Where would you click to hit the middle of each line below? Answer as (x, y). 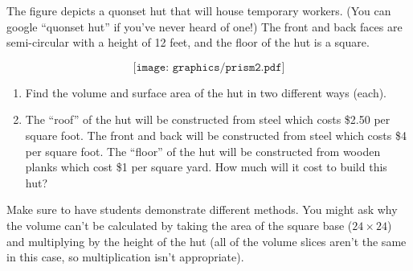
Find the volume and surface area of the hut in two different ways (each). (206, 92)
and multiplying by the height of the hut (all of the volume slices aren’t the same (206, 241)
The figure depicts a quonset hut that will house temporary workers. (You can (199, 10)
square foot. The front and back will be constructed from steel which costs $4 (216, 135)
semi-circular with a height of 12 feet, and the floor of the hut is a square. (188, 42)
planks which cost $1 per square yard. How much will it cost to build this (206, 167)
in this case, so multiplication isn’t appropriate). (125, 257)
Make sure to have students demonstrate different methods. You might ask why (202, 209)
